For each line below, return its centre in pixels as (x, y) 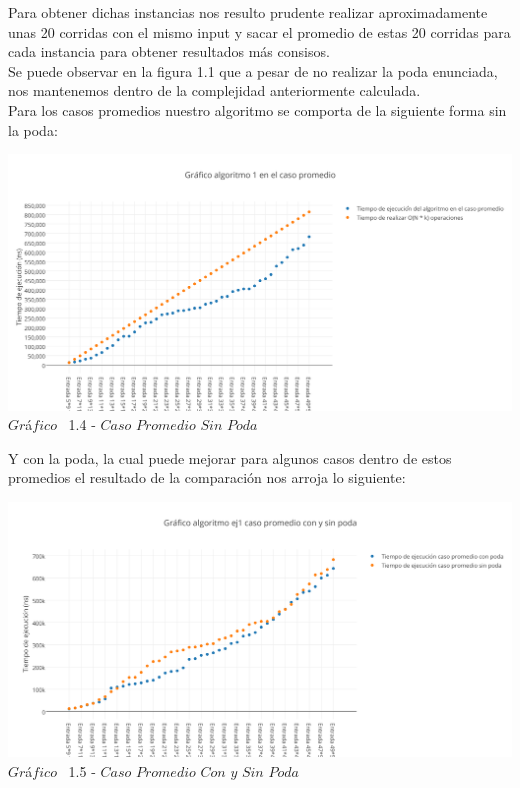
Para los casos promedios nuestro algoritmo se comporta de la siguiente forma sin (257, 109)
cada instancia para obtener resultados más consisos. (169, 51)
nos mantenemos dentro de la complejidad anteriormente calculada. (214, 90)
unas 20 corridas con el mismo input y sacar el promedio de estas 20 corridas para (259, 31)
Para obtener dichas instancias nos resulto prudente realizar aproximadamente (248, 12)
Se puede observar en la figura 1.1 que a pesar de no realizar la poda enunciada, (253, 70)
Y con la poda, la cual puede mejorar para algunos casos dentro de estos (230, 457)
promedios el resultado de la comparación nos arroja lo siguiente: (207, 477)
